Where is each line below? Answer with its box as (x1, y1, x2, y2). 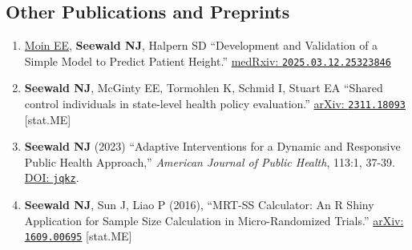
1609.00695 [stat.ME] (24, 228, 132, 244)
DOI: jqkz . (24, 169, 79, 186)
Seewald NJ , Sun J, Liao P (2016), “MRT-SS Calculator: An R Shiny (24, 196, 374, 213)
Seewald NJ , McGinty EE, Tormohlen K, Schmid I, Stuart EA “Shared (24, 79, 383, 96)
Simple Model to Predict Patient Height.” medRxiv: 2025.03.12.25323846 (24, 52, 391, 69)
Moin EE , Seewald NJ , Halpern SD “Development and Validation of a (24, 37, 378, 54)
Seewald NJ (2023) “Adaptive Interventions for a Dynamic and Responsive (24, 138, 401, 155)
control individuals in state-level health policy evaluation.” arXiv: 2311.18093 (24, 95, 406, 112)
